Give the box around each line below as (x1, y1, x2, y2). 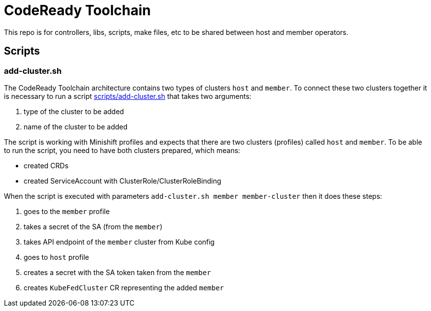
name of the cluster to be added (24, 122, 128, 131)
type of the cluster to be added (24, 107, 124, 116)
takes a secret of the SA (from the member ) (24, 222, 163, 231)
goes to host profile (24, 252, 90, 261)
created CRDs (24, 161, 69, 170)
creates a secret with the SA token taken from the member (24, 268, 211, 277)
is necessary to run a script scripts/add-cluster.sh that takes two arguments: (4, 92, 251, 100)
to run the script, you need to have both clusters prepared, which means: (4, 146, 241, 155)
